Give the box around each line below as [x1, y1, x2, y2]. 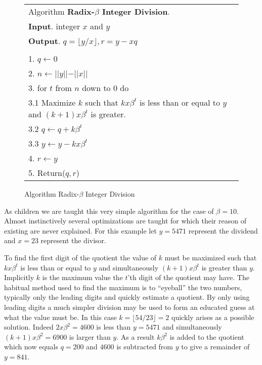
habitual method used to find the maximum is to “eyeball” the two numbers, [4, 282, 242, 292]
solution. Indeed [4, 322, 54, 332]
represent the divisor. [40, 235, 106, 246]
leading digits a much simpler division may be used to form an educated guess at [4, 301, 255, 312]
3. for [28, 82, 47, 94]
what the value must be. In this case [4, 311, 117, 322]
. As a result [116, 331, 155, 342]
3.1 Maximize [28, 97, 76, 108]
